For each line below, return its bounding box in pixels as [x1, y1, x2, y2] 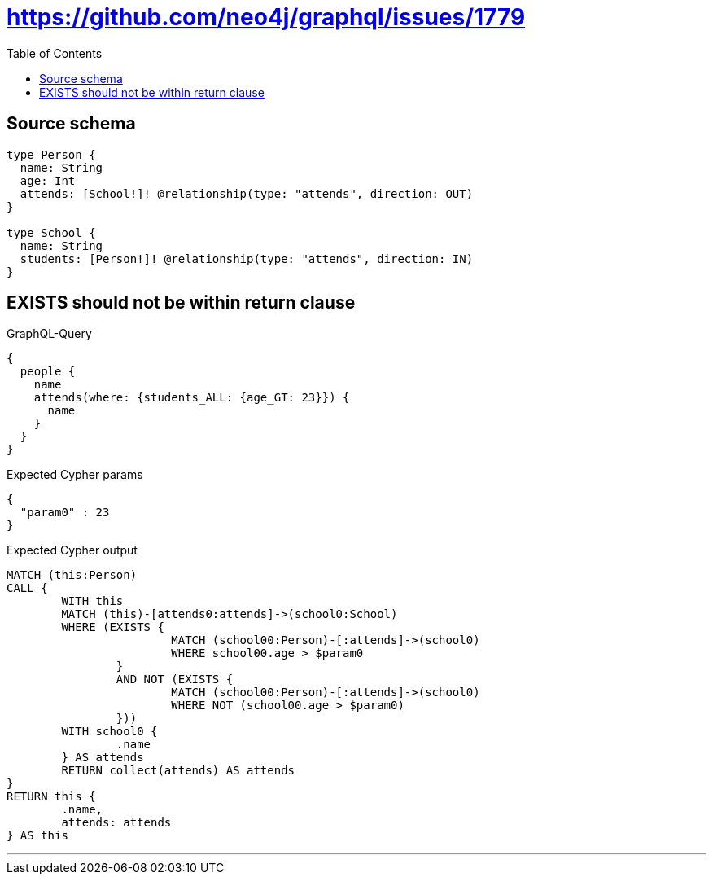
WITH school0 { [61, 725, 158, 739]
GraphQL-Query [7, 327, 92, 341]
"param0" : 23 [20, 506, 110, 519]
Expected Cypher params [7, 467, 143, 482]
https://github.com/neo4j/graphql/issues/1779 [7, 3, 526, 31]
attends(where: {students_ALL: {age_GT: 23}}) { [33, 391, 350, 405]
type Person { [7, 147, 96, 161]
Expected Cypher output [7, 543, 138, 558]
